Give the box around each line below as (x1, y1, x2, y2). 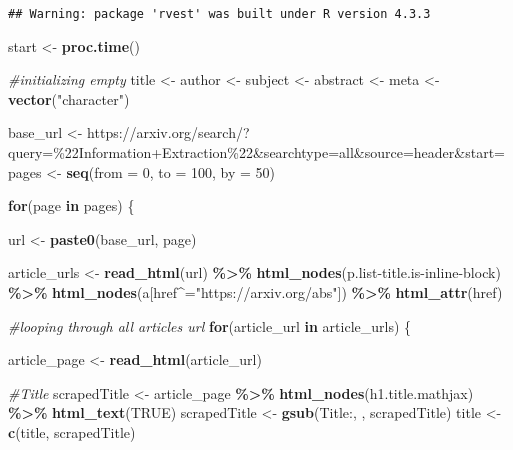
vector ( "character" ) (8, 88, 130, 109)
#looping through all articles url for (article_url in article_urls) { (8, 315, 412, 336)
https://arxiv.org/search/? (87, 122, 250, 143)
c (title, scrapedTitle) (8, 421, 136, 442)
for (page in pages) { (8, 195, 135, 216)
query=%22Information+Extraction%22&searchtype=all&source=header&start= (8, 142, 505, 163)
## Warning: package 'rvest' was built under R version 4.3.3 (8, 7, 431, 21)
